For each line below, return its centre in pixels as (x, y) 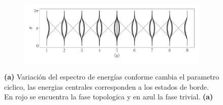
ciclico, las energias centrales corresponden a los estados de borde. (107, 86)
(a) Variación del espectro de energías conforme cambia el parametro (112, 77)
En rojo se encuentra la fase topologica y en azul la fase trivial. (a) (109, 97)
